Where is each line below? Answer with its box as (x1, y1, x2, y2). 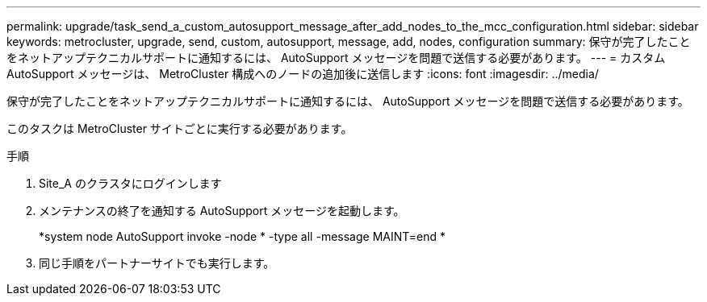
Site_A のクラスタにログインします (39, 176, 222, 190)
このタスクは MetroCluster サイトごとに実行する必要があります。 (6, 122, 353, 135)
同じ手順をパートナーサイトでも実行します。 (39, 256, 275, 270)
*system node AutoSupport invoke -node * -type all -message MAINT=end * (39, 230, 446, 243)
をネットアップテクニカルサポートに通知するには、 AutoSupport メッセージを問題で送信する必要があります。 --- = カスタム (6, 51, 666, 64)
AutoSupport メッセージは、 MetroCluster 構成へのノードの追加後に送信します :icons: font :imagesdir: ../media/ (6, 67, 599, 81)
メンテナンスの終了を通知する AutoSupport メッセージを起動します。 (39, 204, 405, 217)
